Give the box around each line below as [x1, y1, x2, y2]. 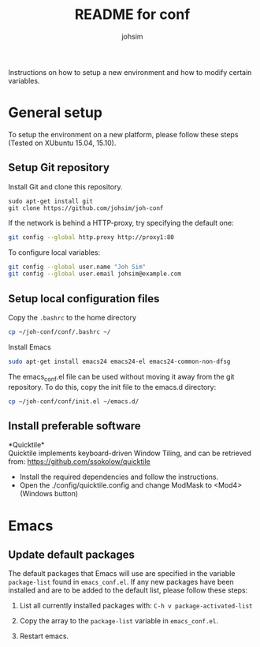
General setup [8, 104, 102, 122]
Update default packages [8, 548, 136, 561]
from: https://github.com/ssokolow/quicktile [8, 457, 151, 466]
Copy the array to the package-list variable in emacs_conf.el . [19, 616, 219, 626]
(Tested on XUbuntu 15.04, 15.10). [8, 138, 117, 148]
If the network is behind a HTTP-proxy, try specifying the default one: [8, 218, 234, 227]
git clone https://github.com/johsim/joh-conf [8, 204, 164, 212]
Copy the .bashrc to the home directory [8, 313, 136, 323]
